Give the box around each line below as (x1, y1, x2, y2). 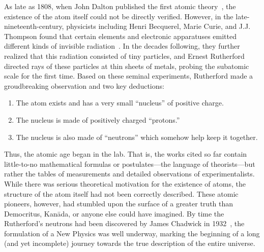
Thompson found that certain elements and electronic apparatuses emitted (4, 30, 237, 41)
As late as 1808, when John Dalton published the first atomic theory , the (4, 1, 236, 11)
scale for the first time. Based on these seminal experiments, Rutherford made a (4, 70, 253, 81)
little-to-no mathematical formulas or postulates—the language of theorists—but (4, 158, 255, 169)
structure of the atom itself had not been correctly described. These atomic (4, 188, 239, 199)
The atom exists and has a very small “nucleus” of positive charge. (16, 97, 224, 108)
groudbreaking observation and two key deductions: (4, 80, 164, 91)
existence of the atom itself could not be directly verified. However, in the (4, 11, 233, 21)
